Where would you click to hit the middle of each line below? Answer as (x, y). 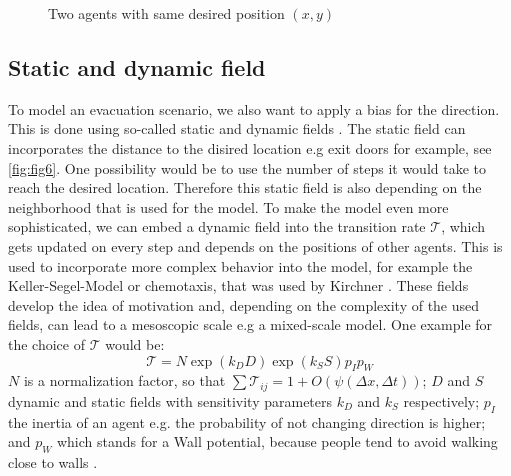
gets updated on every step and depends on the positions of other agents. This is (255, 245)
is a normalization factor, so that (124, 380)
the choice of (46, 343)
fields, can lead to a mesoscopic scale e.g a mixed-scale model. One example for (250, 324)
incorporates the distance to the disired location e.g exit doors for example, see (250, 147)
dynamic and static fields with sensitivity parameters (170, 400)
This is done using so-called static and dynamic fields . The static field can (237, 128)
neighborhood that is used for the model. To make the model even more (228, 206)
